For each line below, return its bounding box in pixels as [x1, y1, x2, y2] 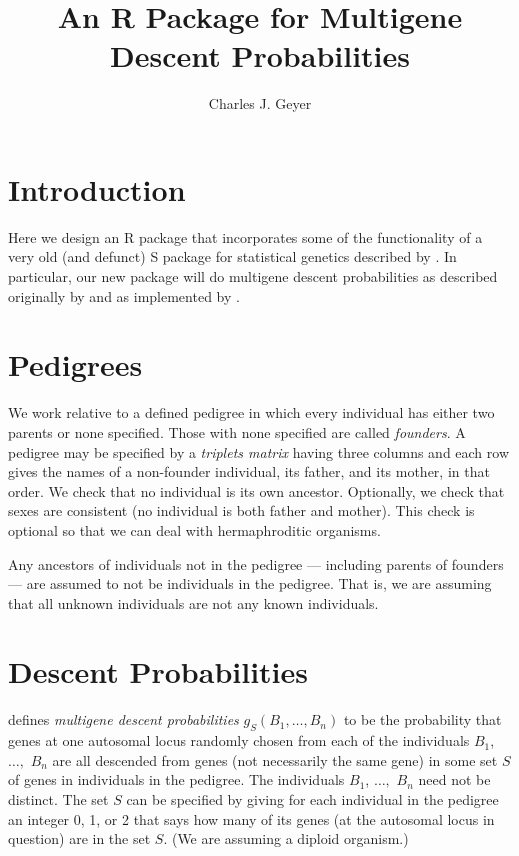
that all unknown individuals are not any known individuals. [8, 592, 379, 613]
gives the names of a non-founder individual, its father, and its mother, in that [8, 461, 490, 482]
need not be [418, 769, 491, 790]
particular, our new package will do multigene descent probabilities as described [8, 266, 498, 287]
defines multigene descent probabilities [8, 709, 239, 730]
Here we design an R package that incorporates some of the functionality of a [8, 226, 483, 247]
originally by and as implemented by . [8, 285, 240, 306]
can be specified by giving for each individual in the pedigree [126, 788, 499, 809]
